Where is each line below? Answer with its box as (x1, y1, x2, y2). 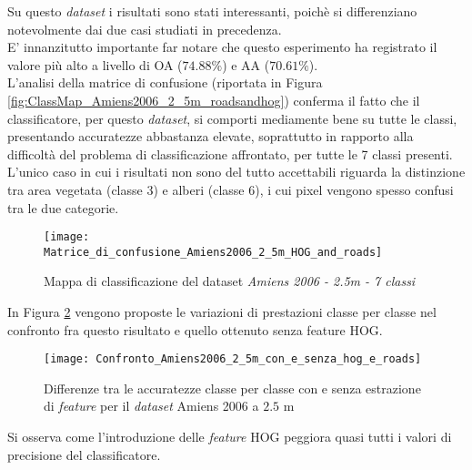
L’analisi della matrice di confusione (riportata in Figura (7, 73, 323, 92)
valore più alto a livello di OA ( (7, 55, 183, 74)
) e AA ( (222, 55, 270, 74)
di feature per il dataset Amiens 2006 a (44, 396, 259, 415)
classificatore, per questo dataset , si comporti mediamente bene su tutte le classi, (7, 108, 457, 128)
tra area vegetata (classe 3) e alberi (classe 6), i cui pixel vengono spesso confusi (7, 179, 454, 199)
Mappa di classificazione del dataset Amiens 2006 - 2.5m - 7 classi (44, 271, 416, 291)
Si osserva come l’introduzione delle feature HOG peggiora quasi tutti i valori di (7, 427, 452, 446)
